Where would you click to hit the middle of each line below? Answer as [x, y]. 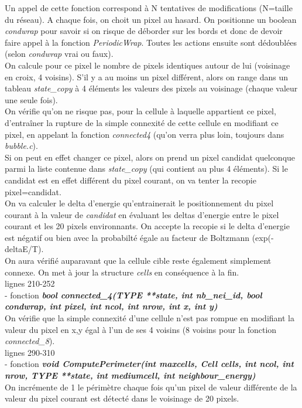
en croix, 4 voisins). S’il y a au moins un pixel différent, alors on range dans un [146, 76]
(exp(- [263, 237]
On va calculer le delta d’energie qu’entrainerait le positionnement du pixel [139, 203]
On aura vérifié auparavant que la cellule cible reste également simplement [138, 261]
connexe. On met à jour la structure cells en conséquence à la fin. [122, 272]
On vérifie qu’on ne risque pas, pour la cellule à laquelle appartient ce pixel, [140, 111]
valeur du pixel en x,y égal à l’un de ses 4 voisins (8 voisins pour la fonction [141, 329]
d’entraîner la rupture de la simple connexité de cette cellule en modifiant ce [142, 122]
